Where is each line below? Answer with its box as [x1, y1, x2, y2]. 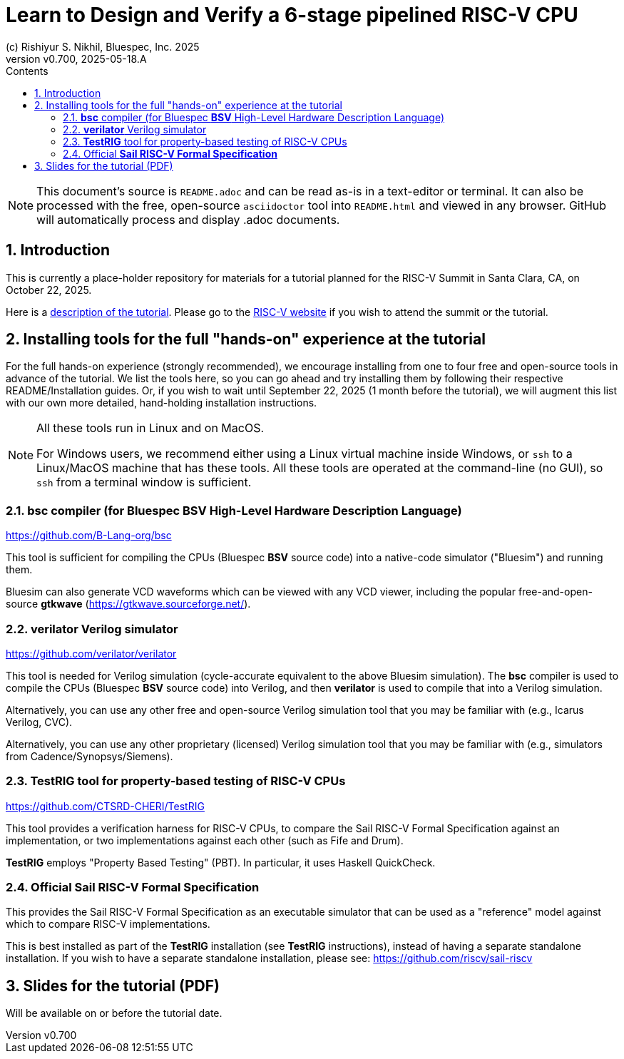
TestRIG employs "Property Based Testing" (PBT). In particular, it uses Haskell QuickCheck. [6, 856, 436, 869]
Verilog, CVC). [6, 715, 73, 728]
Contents [6, 64, 48, 77]
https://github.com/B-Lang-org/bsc [6, 529, 172, 542]
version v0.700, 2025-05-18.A [6, 52, 147, 65]
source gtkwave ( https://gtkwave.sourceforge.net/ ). [6, 598, 251, 610]
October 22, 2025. [6, 283, 92, 296]
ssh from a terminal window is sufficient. [36, 475, 252, 490]
